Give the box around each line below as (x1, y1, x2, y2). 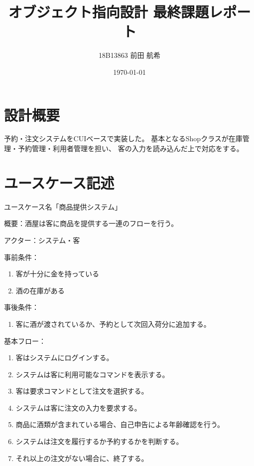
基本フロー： (4, 335, 46, 346)
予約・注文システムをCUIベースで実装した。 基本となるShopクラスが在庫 (4, 133, 243, 144)
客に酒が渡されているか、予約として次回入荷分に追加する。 (15, 318, 211, 329)
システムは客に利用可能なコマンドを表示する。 (15, 369, 169, 379)
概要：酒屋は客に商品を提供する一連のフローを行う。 (4, 218, 178, 229)
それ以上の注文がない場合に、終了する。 (15, 453, 148, 463)
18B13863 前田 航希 (98, 50, 161, 60)
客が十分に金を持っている (15, 268, 100, 279)
